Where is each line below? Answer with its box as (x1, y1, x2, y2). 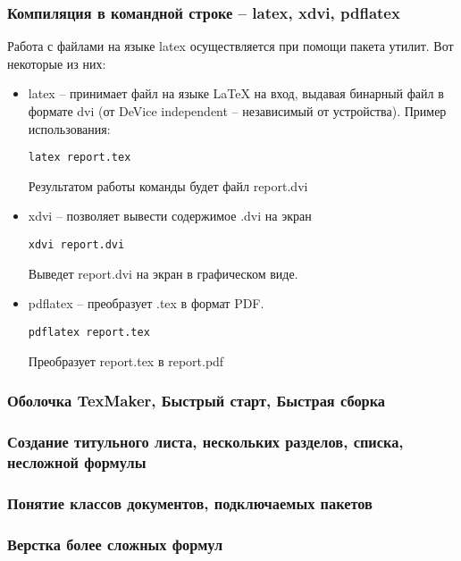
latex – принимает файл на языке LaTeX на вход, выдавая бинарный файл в (28, 84, 444, 103)
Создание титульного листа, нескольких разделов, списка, (7, 430, 404, 452)
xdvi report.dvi (28, 239, 125, 252)
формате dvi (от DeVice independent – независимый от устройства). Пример (28, 102, 447, 120)
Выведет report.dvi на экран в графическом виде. (28, 264, 298, 282)
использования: (28, 119, 111, 138)
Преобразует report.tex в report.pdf (28, 351, 224, 370)
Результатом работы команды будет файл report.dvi (28, 176, 308, 195)
